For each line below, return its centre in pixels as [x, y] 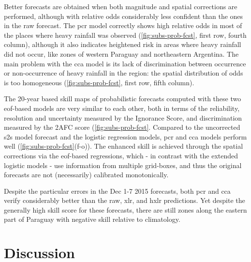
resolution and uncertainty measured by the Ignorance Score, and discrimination [123, 117]
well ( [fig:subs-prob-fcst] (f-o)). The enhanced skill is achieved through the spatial [124, 146]
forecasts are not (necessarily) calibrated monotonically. [86, 175]
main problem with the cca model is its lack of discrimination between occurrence [125, 63]
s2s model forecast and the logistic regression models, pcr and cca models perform [125, 136]
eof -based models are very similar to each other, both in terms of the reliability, [122, 108]
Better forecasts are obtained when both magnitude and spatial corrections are [121, 6]
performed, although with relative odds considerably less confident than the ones [124, 16]
